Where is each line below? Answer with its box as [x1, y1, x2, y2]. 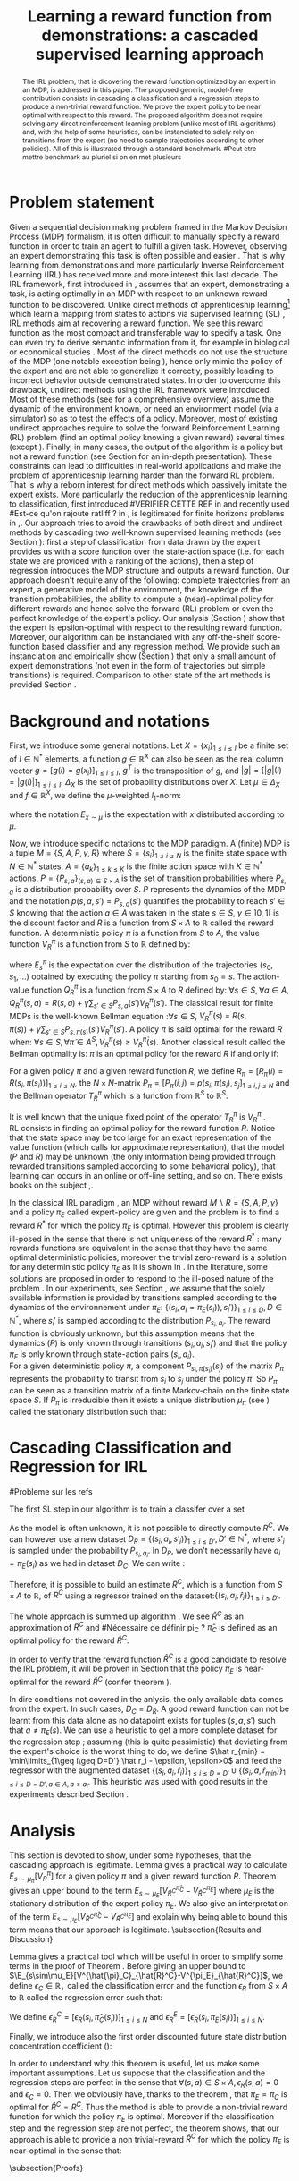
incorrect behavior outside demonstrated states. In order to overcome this [9, 375, 281, 386]
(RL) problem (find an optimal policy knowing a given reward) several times [9, 432, 286, 443]
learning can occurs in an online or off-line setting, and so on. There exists [9, 1171, 284, 1181]
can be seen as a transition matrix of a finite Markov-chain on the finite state [9, 1385, 290, 1396]
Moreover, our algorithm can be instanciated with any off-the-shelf [9, 632, 255, 643]
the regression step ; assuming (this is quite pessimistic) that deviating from [9, 1736, 288, 1747]
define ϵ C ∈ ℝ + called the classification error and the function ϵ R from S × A [9, 1980, 288, 1993]
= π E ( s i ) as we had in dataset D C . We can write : [9, 1558, 186, 1571]
